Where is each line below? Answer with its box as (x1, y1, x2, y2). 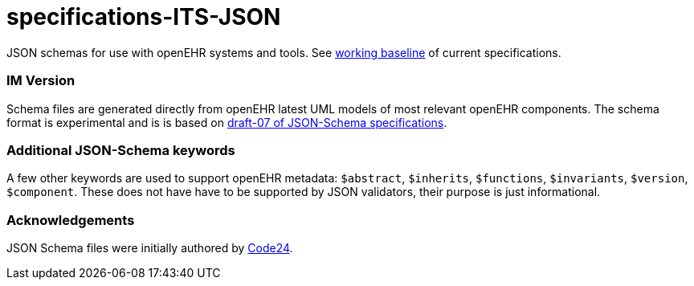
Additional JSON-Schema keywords (6, 141, 235, 158)
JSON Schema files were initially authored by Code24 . (6, 241, 293, 255)
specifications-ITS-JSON (6, 3, 281, 31)
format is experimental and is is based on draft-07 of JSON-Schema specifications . (6, 115, 447, 129)
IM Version (6, 72, 76, 89)
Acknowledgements (6, 211, 135, 228)
